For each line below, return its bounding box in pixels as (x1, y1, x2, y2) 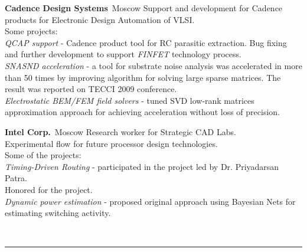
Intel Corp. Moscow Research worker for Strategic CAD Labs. (5, 125, 236, 138)
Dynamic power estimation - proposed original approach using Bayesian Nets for (5, 195, 296, 207)
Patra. (5, 172, 27, 184)
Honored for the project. (5, 183, 93, 195)
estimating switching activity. (5, 207, 111, 219)
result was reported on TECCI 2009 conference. (5, 83, 177, 95)
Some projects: (5, 25, 58, 37)
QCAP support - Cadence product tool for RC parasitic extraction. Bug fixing (5, 36, 287, 48)
